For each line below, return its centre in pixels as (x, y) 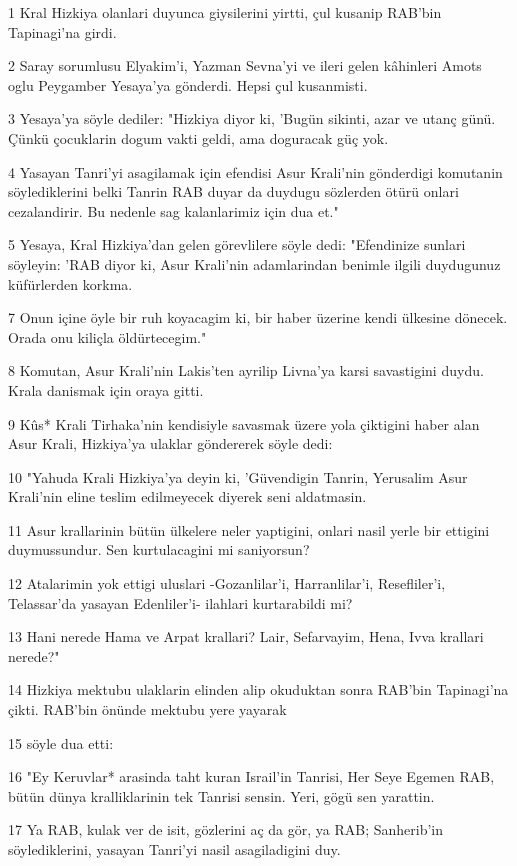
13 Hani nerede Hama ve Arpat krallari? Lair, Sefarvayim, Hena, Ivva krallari (246, 636)
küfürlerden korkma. (70, 283)
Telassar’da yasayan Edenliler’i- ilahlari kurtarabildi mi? (180, 602)
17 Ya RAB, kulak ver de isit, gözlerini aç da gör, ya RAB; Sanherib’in (226, 829)
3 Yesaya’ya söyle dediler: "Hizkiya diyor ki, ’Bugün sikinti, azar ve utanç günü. (252, 118)
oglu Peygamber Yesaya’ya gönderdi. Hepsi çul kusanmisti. (188, 84)
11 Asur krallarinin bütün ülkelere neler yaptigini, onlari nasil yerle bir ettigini (249, 529)
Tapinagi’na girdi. (62, 31)
